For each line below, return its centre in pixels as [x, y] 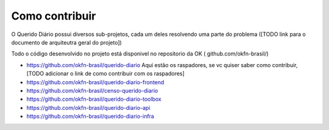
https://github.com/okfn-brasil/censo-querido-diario [92, 90]
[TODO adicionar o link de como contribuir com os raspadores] [106, 74]
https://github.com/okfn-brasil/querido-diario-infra [90, 117]
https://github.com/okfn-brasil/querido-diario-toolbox [94, 99]
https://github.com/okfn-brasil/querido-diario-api [88, 107]
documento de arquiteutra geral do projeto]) [66, 42]
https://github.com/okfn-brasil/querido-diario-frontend [95, 82]
